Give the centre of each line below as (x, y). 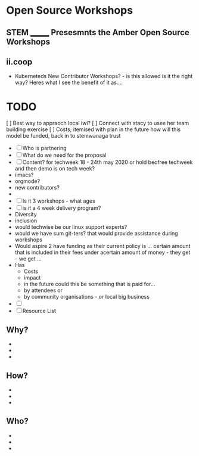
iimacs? (24, 175)
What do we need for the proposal (64, 155)
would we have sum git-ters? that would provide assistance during (96, 234)
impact (32, 278)
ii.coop (19, 62)
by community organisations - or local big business (87, 297)
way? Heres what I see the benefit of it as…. (69, 83)
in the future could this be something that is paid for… (89, 284)
